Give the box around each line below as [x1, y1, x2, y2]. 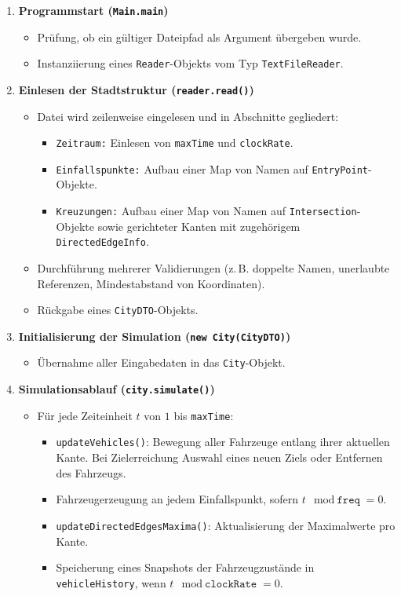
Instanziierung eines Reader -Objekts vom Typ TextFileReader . [37, 55, 344, 71]
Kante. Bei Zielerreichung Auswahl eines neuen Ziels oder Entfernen [56, 449, 383, 466]
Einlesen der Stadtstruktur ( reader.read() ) [18, 81, 254, 97]
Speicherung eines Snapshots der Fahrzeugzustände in [56, 559, 315, 576]
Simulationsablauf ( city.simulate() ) [18, 381, 215, 397]
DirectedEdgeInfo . [56, 233, 149, 250]
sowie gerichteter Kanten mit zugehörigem [97, 218, 301, 234]
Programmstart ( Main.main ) [18, 2, 169, 18]
